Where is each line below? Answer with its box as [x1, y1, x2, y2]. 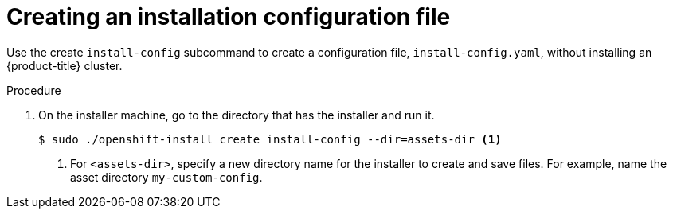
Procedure [6, 83, 61, 97]
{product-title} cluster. [6, 58, 123, 72]
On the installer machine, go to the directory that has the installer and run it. [38, 107, 435, 122]
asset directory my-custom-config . [70, 170, 263, 184]
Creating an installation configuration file [6, 3, 451, 30]
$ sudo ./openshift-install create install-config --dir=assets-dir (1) [38, 132, 502, 146]
